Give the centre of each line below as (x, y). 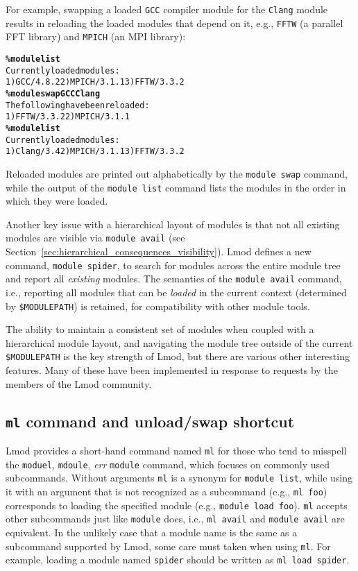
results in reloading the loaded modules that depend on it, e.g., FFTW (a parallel (174, 23)
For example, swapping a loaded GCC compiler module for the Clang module (167, 9)
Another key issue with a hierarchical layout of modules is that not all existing (173, 224)
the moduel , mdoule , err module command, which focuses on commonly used (168, 464)
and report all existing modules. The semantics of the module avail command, (174, 279)
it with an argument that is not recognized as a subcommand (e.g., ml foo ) (167, 491)
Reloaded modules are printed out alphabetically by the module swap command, (177, 173)
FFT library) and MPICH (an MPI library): (96, 36)
